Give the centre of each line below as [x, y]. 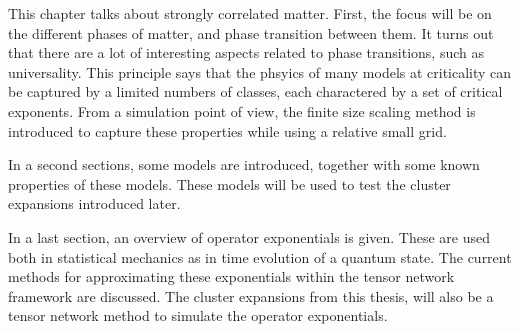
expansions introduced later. [94, 203]
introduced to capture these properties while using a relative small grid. [227, 130]
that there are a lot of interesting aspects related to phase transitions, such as [246, 52]
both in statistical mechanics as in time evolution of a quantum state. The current [260, 256]
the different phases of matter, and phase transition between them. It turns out [251, 32]
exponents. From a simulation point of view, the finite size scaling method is [242, 110]
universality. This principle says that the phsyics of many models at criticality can [260, 71]
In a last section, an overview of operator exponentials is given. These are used [249, 236]
